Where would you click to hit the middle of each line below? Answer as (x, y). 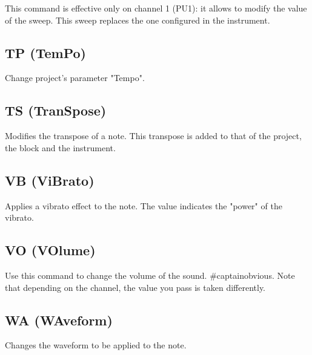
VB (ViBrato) (50, 180)
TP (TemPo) (46, 52)
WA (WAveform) (59, 320)
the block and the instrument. (60, 147)
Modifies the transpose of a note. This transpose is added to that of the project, (153, 136)
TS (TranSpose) (56, 110)
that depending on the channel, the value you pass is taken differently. (135, 287)
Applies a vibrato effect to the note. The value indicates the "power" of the (144, 205)
